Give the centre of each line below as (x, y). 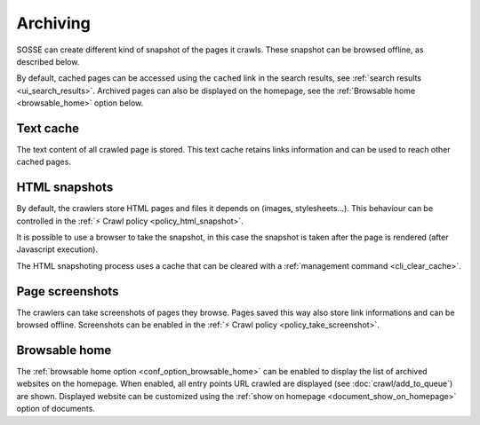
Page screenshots (68, 291)
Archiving (53, 23)
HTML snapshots (65, 188)
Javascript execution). (57, 249)
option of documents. (56, 409)
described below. (48, 61)
